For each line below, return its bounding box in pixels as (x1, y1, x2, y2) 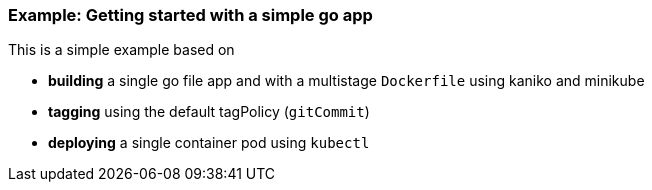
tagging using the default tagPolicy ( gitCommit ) (48, 103, 370, 121)
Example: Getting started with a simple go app (8, 5, 373, 25)
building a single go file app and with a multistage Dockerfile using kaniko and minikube (48, 72, 645, 90)
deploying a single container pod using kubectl (48, 134, 370, 152)
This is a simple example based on (8, 41, 235, 59)
